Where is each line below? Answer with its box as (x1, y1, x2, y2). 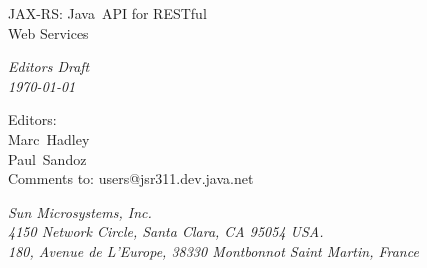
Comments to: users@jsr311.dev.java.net (8, 168, 254, 189)
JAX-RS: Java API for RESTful (8, 3, 207, 23)
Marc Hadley (8, 128, 90, 149)
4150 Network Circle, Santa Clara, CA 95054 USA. (8, 221, 324, 242)
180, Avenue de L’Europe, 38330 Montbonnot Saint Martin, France (8, 240, 419, 261)
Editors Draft (8, 56, 90, 77)
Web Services (8, 22, 89, 43)
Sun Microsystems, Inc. (8, 201, 152, 222)
